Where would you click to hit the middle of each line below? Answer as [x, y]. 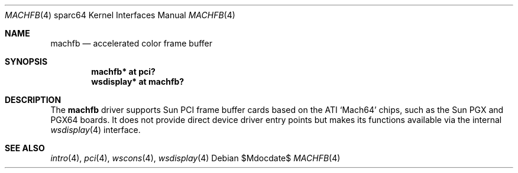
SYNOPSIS [26, 61]
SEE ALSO [25, 148]
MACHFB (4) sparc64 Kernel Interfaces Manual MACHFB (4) [120, 15]
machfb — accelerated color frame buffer [131, 43]
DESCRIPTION [33, 100]
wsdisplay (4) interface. [95, 130]
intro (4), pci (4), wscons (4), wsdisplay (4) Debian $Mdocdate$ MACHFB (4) [195, 158]
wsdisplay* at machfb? [138, 81]
